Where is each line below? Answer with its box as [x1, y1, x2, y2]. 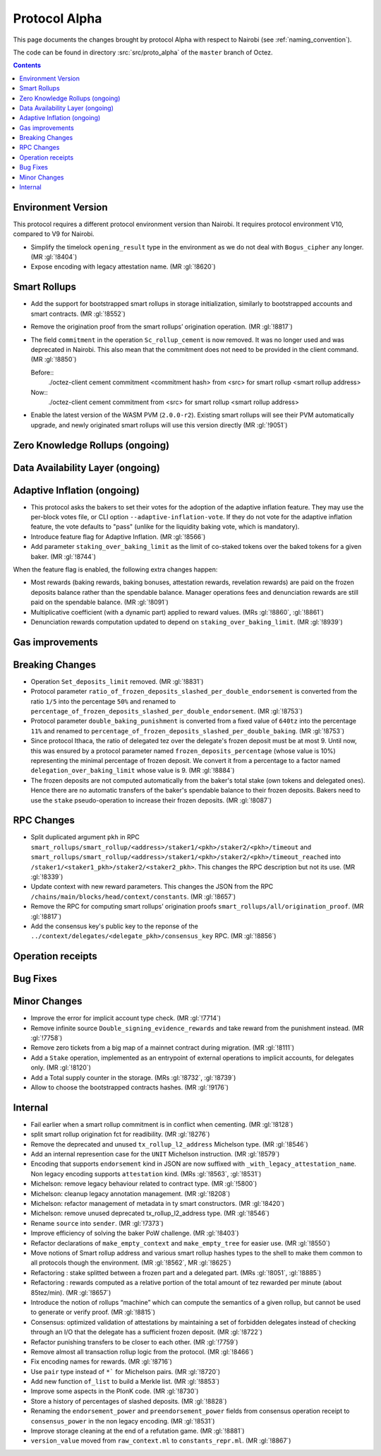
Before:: [30, 368, 54, 377]
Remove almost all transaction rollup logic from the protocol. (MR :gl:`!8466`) [30, 1347, 254, 1356]
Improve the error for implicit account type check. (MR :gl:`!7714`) [30, 1014, 222, 1022]
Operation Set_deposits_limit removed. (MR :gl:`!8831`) [30, 677, 204, 685]
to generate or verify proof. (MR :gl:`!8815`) [30, 1308, 155, 1317]
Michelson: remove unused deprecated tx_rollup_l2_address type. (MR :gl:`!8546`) [30, 1209, 270, 1218]
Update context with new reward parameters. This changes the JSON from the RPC [30, 882, 274, 891]
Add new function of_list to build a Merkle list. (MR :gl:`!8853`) [30, 1378, 220, 1386]
